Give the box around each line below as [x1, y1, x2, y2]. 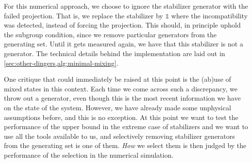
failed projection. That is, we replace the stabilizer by [4, 10, 163, 20]
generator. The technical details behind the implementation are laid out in [4, 48, 225, 58]
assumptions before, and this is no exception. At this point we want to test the [4, 112, 238, 122]
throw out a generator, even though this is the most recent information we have [4, 93, 241, 103]
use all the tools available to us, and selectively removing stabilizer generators [4, 131, 235, 141]
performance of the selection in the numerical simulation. [4, 149, 174, 160]
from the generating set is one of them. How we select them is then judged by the [4, 140, 247, 150]
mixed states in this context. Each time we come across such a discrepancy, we [4, 83, 237, 93]
